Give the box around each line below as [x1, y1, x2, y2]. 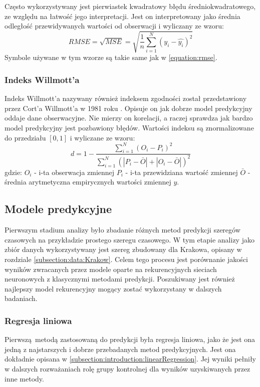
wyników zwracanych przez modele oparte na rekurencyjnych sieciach [5, 263, 217, 274]
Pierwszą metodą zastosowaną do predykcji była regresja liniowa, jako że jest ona [5, 334, 255, 344]
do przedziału [5, 132, 46, 142]
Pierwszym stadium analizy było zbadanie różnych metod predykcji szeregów [5, 224, 240, 235]
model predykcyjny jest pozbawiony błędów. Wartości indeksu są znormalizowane [5, 122, 254, 132]
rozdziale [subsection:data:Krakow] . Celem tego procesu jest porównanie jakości [5, 253, 248, 264]
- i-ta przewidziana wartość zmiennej [125, 166, 238, 177]
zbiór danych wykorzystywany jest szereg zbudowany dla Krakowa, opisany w [5, 244, 242, 254]
